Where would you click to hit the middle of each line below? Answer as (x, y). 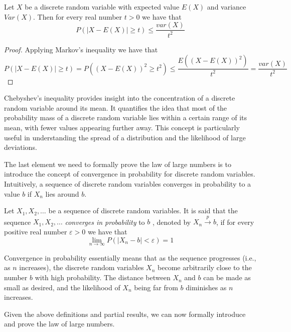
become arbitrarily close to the (205, 267)
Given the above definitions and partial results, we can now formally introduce (125, 314)
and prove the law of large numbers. (59, 324)
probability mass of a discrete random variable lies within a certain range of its (126, 117)
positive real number (36, 232)
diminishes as (206, 287)
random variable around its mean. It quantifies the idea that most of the (116, 107)
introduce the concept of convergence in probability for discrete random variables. (130, 174)
